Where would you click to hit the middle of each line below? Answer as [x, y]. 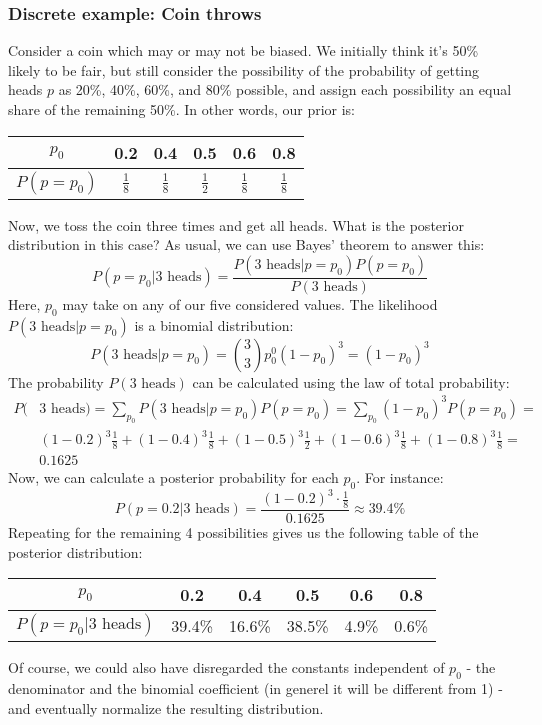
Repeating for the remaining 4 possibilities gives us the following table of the [243, 532]
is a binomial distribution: [214, 324]
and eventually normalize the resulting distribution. [166, 707]
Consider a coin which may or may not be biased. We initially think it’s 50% [243, 50]
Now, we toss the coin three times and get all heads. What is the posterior [236, 224]
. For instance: [400, 476]
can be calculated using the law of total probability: [351, 381]
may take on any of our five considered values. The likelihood [250, 303]
